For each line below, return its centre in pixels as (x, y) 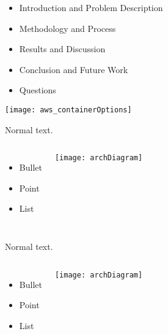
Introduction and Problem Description (91, 7)
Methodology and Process (68, 28)
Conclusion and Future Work (74, 69)
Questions (38, 90)
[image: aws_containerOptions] (68, 110)
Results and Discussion (62, 49)
